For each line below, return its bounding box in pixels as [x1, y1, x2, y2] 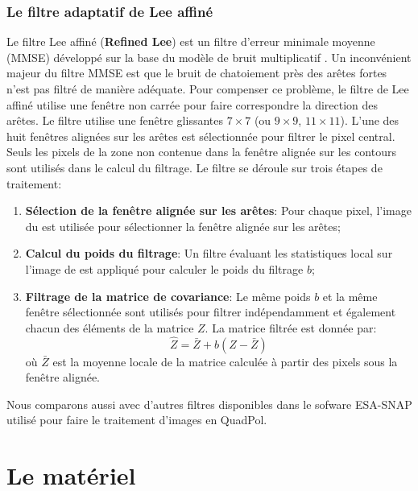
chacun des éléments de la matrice [25, 319, 194, 336]
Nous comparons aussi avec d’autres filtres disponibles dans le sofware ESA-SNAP [6, 395, 412, 412]
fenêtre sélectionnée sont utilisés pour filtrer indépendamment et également [25, 303, 396, 320]
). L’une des [340, 112, 399, 129]
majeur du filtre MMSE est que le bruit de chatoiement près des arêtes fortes [6, 64, 387, 81]
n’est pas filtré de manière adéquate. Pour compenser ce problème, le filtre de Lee [6, 80, 409, 97]
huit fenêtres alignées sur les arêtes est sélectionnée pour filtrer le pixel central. [6, 127, 395, 144]
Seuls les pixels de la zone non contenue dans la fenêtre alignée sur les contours [6, 143, 396, 160]
